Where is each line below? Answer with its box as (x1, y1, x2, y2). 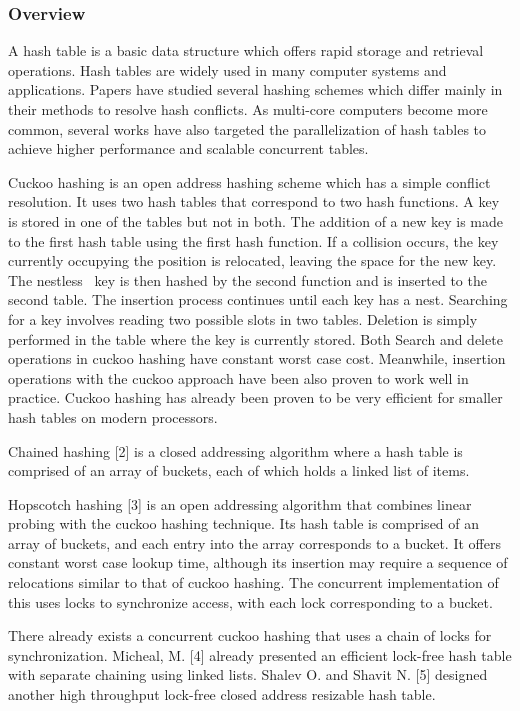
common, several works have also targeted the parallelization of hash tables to (8, 118, 487, 139)
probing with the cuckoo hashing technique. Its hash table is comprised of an (8, 513, 480, 534)
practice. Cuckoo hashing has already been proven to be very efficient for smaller (8, 387, 503, 408)
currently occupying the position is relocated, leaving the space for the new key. (8, 250, 497, 271)
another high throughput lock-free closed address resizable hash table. (8, 684, 436, 705)
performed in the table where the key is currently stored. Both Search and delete (8, 328, 503, 349)
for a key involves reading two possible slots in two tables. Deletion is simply (8, 308, 478, 329)
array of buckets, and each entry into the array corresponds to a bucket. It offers (8, 532, 501, 553)
